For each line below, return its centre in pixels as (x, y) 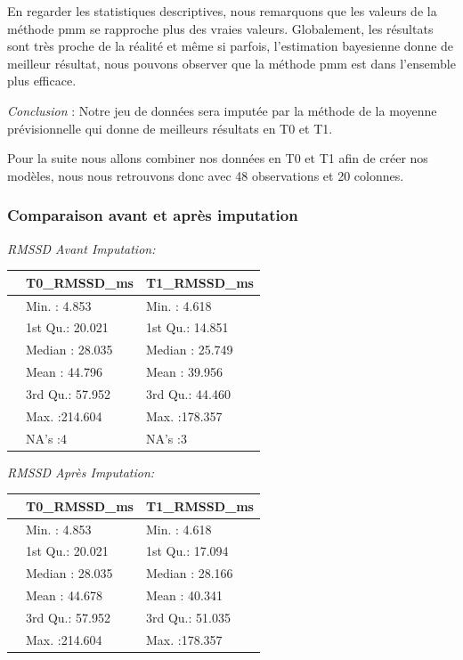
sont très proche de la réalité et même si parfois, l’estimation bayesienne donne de (231, 46)
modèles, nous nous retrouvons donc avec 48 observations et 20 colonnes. (206, 175)
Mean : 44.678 (64, 595)
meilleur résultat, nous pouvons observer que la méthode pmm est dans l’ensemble (231, 63)
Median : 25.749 (189, 350)
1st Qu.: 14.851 (187, 327)
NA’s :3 (166, 438)
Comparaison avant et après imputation (153, 215)
